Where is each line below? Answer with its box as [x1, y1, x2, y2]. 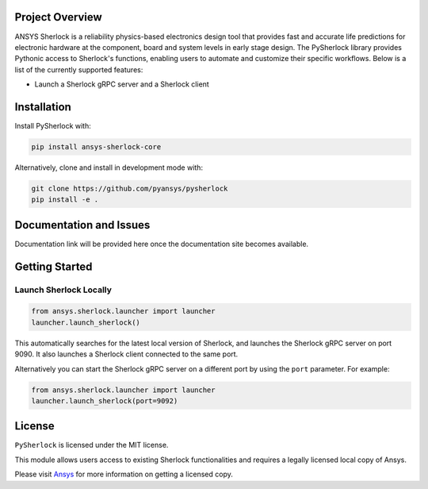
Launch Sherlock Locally [14, 284, 113, 295]
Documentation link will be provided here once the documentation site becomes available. [14, 239, 309, 248]
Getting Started [14, 260, 93, 273]
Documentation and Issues [14, 218, 151, 232]
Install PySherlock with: [14, 121, 91, 130]
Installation [14, 100, 71, 114]
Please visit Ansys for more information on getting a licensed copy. [14, 469, 233, 479]
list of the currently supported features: [14, 64, 143, 75]
